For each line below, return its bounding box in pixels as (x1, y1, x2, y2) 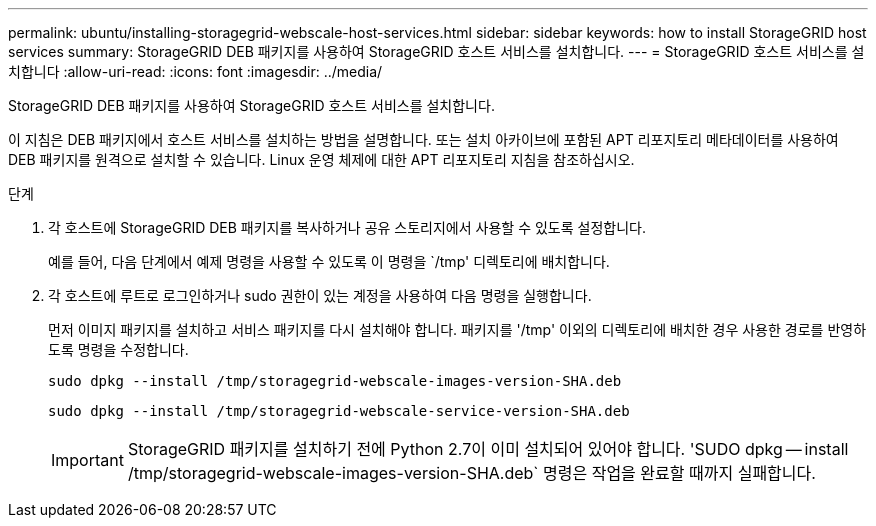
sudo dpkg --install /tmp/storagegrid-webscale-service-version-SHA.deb (48, 403, 630, 419)
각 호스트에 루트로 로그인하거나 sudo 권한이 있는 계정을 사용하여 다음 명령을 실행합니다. (48, 287, 592, 304)
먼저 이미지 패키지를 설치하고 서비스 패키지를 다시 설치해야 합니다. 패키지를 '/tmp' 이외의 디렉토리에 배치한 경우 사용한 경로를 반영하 (48, 321, 867, 338)
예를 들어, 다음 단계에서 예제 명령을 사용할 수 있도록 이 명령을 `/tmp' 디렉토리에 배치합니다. (48, 253, 610, 270)
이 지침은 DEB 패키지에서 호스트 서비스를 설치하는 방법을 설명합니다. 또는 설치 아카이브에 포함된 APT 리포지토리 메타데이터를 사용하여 (8, 131, 839, 148)
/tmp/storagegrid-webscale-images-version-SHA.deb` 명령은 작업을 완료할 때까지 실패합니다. (127, 463, 816, 483)
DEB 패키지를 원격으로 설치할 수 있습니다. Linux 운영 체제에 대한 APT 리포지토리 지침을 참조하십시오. (8, 151, 635, 168)
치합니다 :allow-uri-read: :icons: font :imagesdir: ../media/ (8, 63, 383, 80)
